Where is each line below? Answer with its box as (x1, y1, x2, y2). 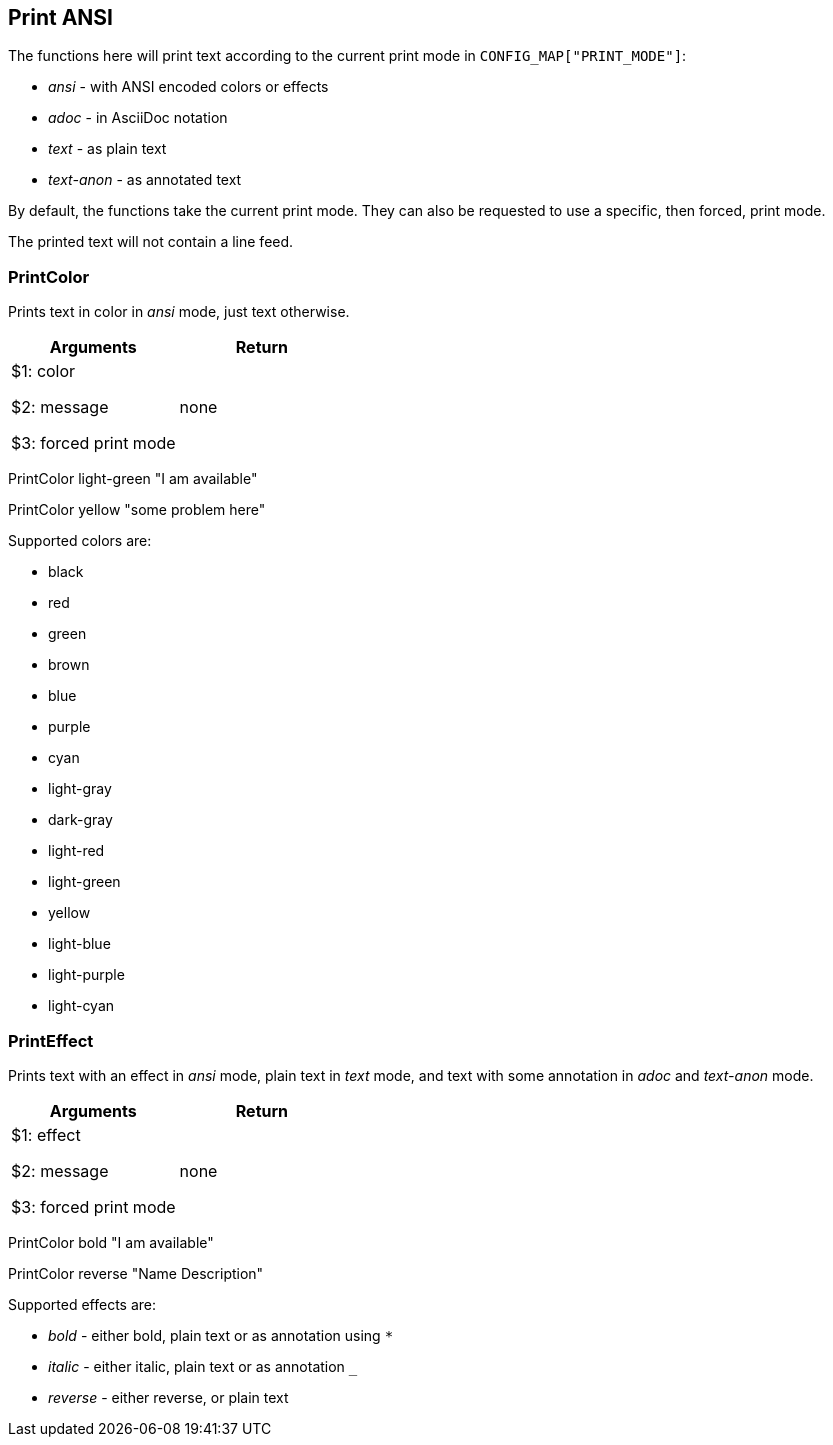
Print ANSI (8, 5, 114, 30)
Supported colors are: (8, 532, 152, 550)
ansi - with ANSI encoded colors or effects (48, 78, 329, 96)
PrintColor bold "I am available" (8, 1233, 214, 1251)
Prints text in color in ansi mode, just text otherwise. (8, 303, 350, 321)
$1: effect (11, 1124, 81, 1145)
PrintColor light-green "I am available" (8, 470, 258, 488)
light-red (48, 842, 105, 860)
